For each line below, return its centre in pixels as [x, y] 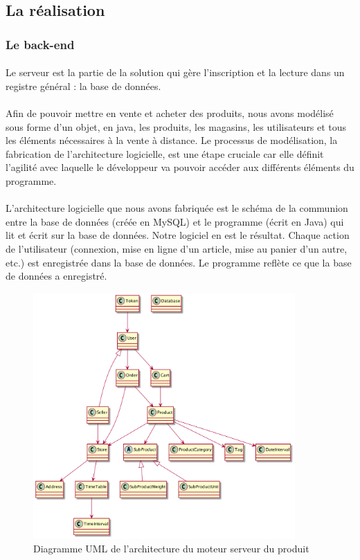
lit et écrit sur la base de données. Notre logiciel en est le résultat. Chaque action [178, 235]
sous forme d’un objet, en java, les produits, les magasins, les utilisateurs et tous [176, 126]
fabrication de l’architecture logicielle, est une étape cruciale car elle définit [165, 153]
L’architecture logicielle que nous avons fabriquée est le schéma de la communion [177, 208]
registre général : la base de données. [83, 85]
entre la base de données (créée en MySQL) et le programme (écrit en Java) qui [175, 221]
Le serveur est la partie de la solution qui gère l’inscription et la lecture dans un [175, 72]
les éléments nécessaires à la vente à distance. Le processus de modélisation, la [172, 140]
